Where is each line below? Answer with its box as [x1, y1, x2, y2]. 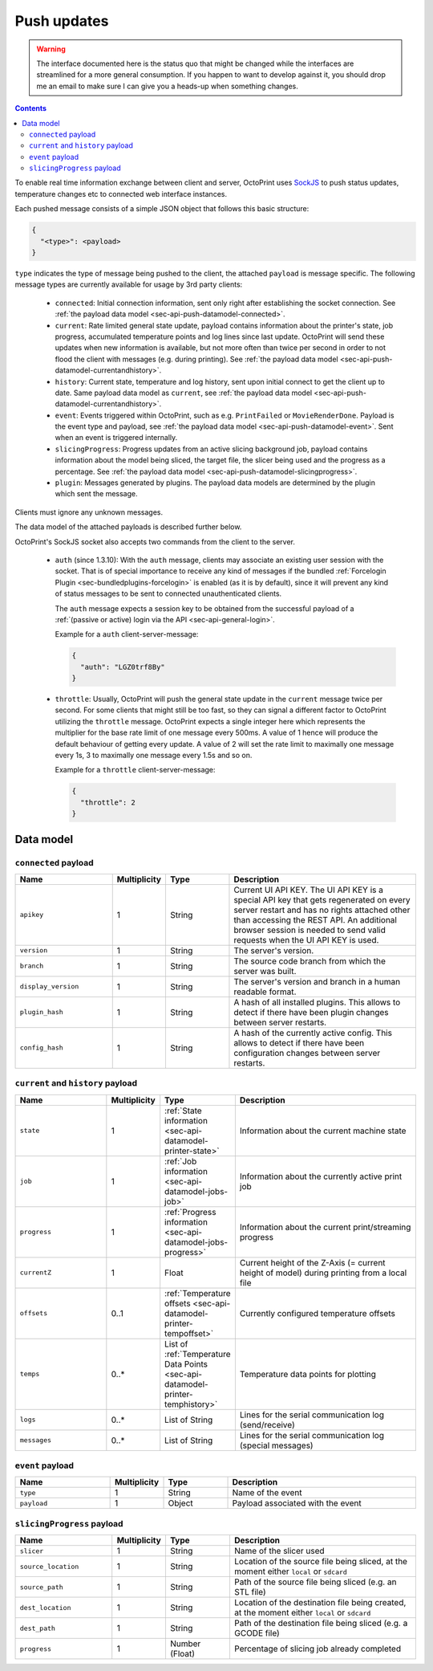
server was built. [233, 965, 297, 976]
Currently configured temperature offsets [239, 1307, 396, 1318]
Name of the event [232, 1487, 302, 1498]
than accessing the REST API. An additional [233, 914, 397, 925]
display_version [19, 982, 79, 991]
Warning [36, 44, 66, 54]
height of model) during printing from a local [239, 1267, 407, 1278]
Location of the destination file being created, [233, 1597, 407, 1608]
